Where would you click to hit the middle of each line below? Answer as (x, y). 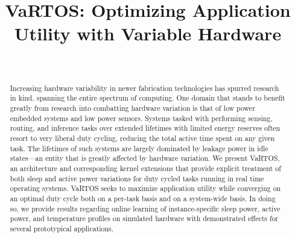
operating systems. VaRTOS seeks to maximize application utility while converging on (145, 188)
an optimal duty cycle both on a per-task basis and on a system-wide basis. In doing (143, 198)
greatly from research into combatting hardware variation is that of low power (132, 108)
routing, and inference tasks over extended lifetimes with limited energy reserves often (145, 128)
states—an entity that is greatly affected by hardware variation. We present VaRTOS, (145, 158)
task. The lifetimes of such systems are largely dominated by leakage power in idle (139, 148)
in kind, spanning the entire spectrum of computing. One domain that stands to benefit (147, 98)
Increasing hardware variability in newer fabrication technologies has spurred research (144, 88)
